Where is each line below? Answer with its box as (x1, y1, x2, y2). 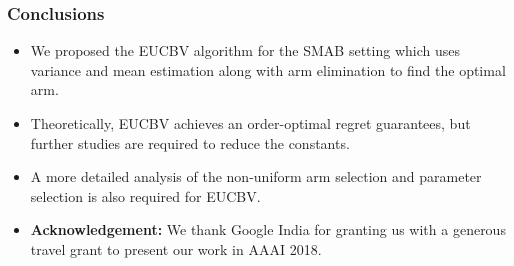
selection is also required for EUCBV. (30, 185, 261, 206)
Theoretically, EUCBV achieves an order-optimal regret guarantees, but (30, 113, 471, 133)
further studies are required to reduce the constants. (30, 132, 350, 153)
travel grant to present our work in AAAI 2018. (30, 238, 322, 259)
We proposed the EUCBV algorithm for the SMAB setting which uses (30, 40, 460, 61)
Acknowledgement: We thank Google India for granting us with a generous (30, 219, 506, 240)
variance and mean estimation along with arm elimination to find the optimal (30, 59, 506, 80)
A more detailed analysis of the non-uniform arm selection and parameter (30, 166, 482, 187)
